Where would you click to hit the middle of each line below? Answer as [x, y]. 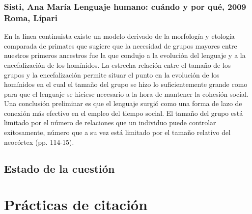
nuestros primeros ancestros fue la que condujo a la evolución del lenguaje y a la [125, 55]
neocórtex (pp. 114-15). [39, 142]
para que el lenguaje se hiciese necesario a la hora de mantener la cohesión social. [126, 94]
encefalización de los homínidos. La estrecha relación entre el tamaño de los [117, 65]
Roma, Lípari [31, 17]
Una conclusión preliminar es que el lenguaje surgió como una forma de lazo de [123, 103]
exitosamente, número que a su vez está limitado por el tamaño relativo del [117, 132]
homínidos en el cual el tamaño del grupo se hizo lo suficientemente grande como [126, 84]
